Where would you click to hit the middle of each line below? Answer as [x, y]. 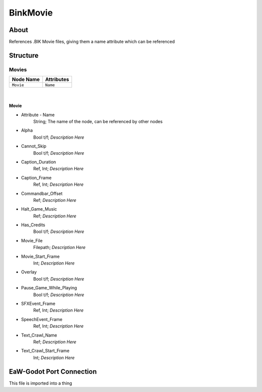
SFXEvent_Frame [38, 303]
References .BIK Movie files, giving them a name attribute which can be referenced [92, 42]
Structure [24, 55]
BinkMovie [31, 13]
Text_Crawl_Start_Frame [45, 351]
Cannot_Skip [34, 146]
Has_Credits [33, 225]
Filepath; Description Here [59, 248]
